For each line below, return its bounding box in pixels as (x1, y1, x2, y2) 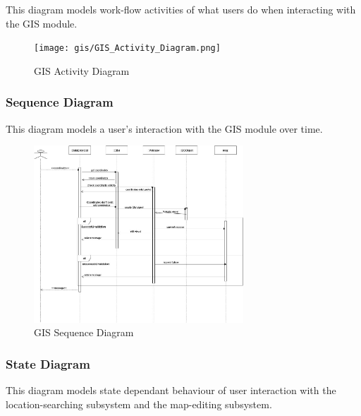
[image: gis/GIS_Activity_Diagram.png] (34, 43, 221, 54)
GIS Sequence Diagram (34, 325, 134, 340)
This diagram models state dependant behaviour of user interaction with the (6, 383, 336, 398)
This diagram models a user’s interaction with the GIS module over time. (6, 121, 323, 136)
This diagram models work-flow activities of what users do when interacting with (6, 2, 356, 16)
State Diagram (6, 355, 90, 372)
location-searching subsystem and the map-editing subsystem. (6, 396, 272, 411)
